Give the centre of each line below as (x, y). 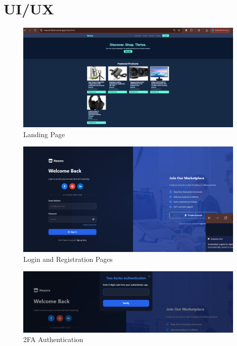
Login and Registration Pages (68, 259)
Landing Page (44, 134)
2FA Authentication (53, 339)
